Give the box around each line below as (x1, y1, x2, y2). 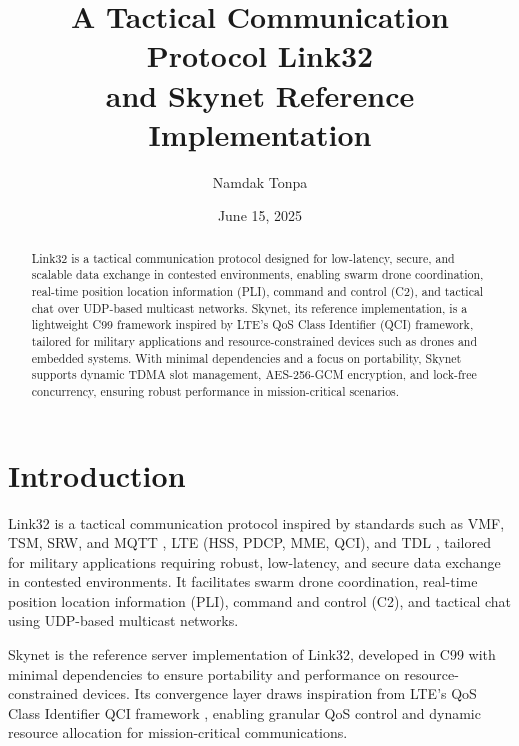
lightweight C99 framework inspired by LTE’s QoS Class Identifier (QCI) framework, (31, 316, 474, 333)
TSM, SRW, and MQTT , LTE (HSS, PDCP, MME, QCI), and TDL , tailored (8, 532, 491, 553)
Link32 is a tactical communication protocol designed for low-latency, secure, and (31, 249, 455, 266)
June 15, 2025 (217, 205, 303, 226)
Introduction (8, 454, 186, 495)
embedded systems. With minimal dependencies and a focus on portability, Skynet (31, 349, 462, 366)
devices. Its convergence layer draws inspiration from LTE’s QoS (82, 683, 477, 704)
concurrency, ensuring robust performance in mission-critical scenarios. (31, 382, 400, 399)
